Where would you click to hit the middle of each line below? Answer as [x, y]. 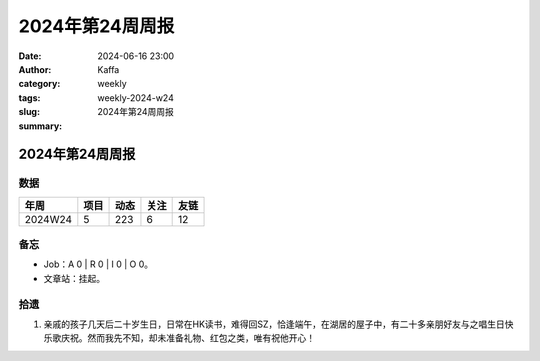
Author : [35, 69]
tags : [29, 97]
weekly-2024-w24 [135, 97]
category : [39, 84]
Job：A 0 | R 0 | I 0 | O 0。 [98, 264]
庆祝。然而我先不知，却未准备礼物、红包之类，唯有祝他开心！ [187, 338]
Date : [30, 56]
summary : [40, 126]
